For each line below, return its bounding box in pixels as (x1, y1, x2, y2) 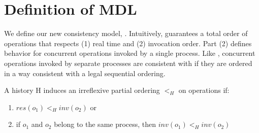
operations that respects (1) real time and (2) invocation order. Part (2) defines (4, 38, 252, 48)
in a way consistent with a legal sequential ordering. (4, 68, 166, 78)
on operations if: (178, 85, 230, 95)
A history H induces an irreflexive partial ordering (4, 85, 160, 95)
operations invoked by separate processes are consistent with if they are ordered (4, 57, 252, 68)
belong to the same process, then (54, 119, 156, 129)
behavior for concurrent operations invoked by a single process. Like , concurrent (4, 48, 255, 58)
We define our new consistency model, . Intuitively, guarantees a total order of (4, 28, 248, 39)
